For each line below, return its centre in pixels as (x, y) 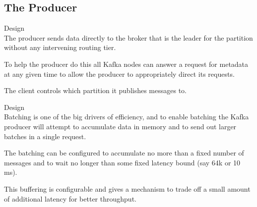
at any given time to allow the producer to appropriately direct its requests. (119, 74)
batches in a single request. (45, 136)
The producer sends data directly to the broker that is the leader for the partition (128, 37)
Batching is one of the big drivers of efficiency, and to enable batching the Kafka (127, 117)
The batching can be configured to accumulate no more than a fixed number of (124, 153)
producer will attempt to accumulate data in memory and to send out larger (120, 126)
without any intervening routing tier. (60, 47)
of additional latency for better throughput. (70, 198)
